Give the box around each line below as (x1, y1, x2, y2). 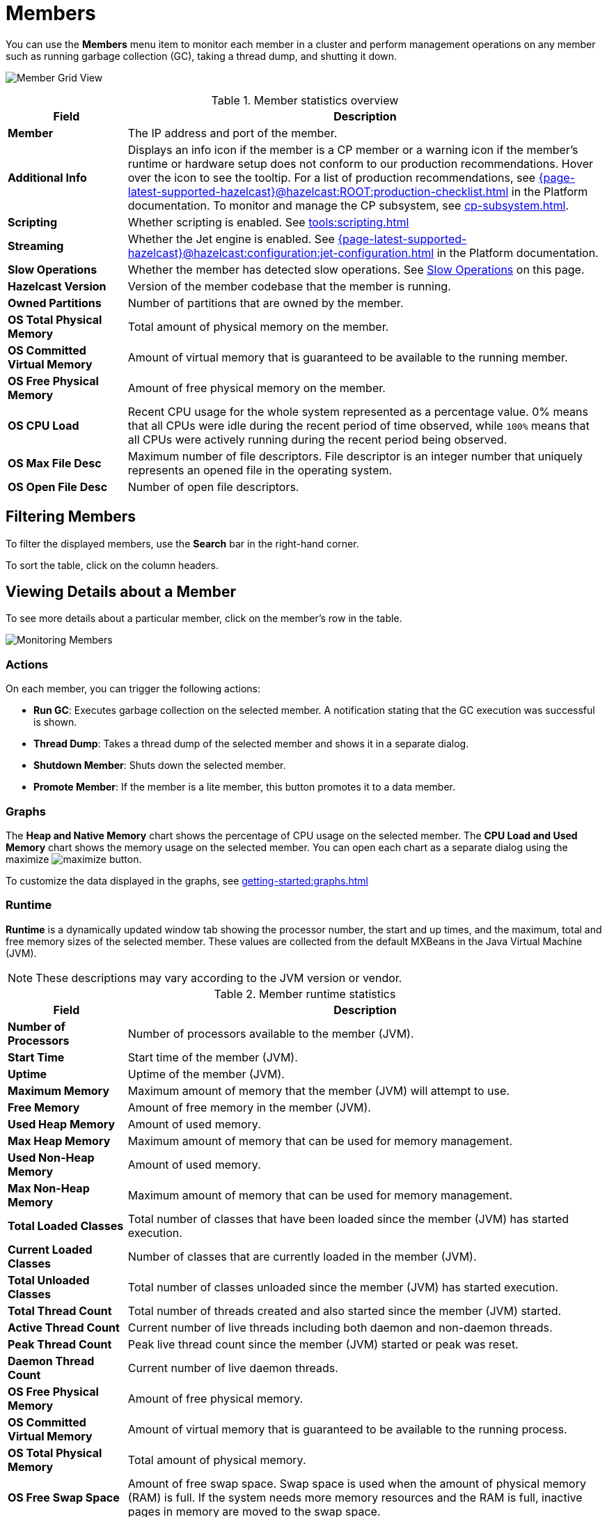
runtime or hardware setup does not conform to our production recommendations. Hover (127, 156, 593, 171)
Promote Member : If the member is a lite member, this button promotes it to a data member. (33, 781, 455, 793)
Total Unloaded (8, 1273, 90, 1287)
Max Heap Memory (8, 1133, 111, 1148)
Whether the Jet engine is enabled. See (127, 231, 335, 246)
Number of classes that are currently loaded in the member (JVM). (127, 1249, 477, 1263)
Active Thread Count (8, 1320, 120, 1335)
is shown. (33, 716, 77, 729)
